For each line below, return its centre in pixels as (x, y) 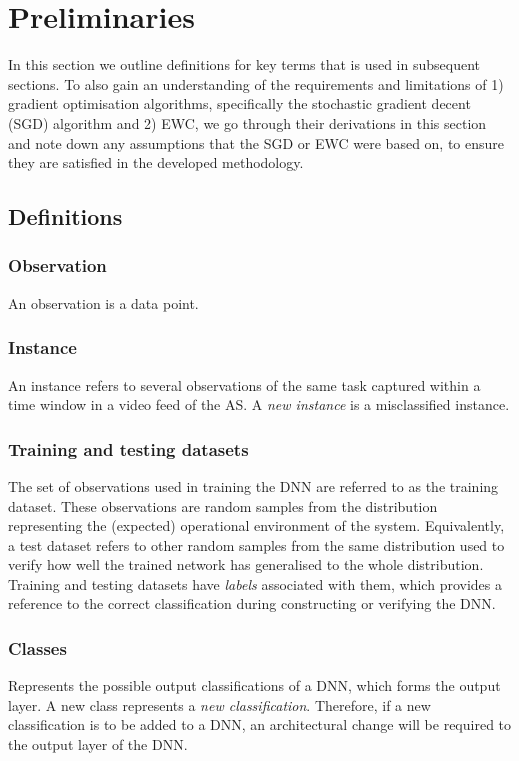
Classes (37, 647)
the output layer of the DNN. (98, 744)
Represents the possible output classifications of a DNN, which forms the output (254, 685)
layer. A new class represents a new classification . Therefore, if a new (219, 704)
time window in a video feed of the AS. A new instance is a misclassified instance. (259, 404)
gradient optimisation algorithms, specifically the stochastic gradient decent (239, 103)
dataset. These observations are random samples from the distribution (223, 505)
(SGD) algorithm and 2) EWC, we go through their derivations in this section (247, 122)
